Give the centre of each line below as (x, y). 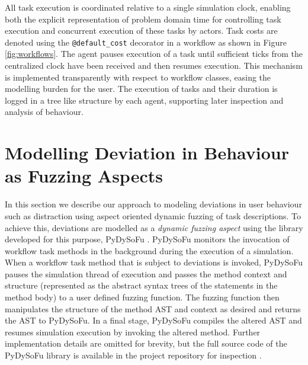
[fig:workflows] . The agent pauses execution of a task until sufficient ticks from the (154, 54)
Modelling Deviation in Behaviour (147, 153)
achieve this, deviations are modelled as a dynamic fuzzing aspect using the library (154, 227)
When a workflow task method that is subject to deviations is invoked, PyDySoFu (154, 262)
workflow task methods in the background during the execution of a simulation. (149, 250)
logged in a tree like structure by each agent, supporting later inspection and (144, 100)
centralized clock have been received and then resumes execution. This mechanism (154, 65)
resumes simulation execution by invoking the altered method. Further (133, 332)
